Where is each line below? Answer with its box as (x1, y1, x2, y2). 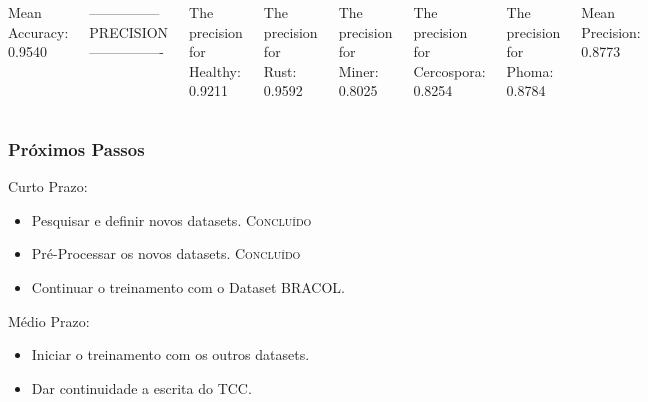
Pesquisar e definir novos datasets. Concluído (31, 209, 312, 230)
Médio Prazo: (8, 310, 90, 331)
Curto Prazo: (8, 176, 88, 197)
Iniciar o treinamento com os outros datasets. (31, 344, 310, 365)
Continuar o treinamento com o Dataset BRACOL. (31, 276, 345, 297)
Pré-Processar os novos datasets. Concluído (31, 243, 301, 264)
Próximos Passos (8, 136, 145, 161)
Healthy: (189, 60, 241, 81)
